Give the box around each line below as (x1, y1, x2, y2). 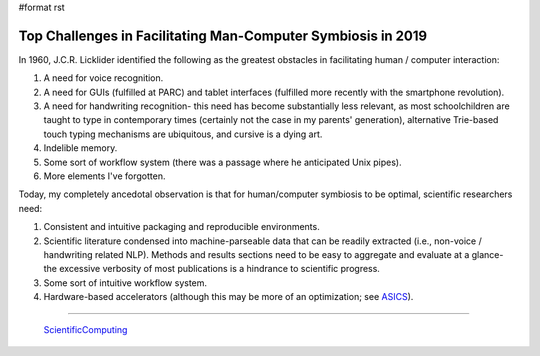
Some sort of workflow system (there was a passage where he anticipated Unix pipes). (43, 156, 402, 168)
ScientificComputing (43, 323, 128, 335)
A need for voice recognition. (43, 72, 164, 84)
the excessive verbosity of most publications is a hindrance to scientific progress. (43, 263, 380, 275)
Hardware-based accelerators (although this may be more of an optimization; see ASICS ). (43, 291, 414, 303)
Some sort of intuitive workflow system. (43, 276, 208, 289)
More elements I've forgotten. (43, 170, 166, 182)
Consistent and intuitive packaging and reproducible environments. (43, 221, 320, 233)
